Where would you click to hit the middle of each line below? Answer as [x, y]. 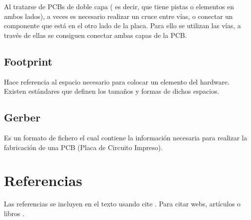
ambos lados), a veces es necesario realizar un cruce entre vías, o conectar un [118, 16]
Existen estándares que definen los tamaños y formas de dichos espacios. [112, 91]
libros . [14, 213]
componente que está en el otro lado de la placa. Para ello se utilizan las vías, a [123, 25]
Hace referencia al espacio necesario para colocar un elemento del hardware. [117, 81]
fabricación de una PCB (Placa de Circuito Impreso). [83, 147]
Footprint [28, 61]
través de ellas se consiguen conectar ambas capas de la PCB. [96, 35]
